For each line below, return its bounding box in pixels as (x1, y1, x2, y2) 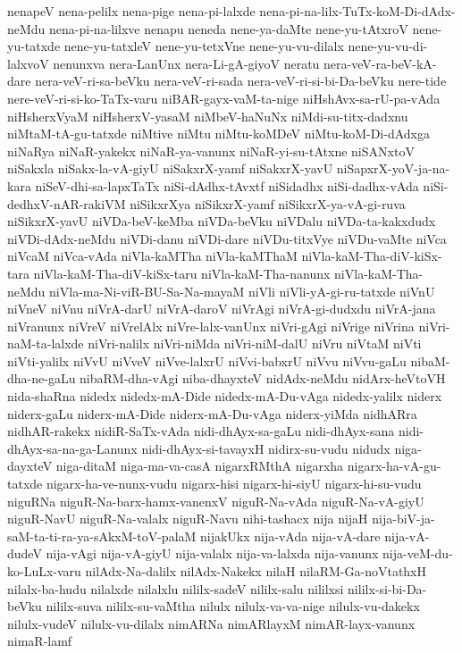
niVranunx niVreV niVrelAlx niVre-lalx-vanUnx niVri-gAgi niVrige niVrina (7, 316, 415, 335)
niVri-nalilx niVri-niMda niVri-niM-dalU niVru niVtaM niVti (88, 334, 422, 353)
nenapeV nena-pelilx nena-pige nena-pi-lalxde (7, 2, 256, 20)
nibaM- (410, 351, 450, 370)
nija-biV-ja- (372, 509, 435, 528)
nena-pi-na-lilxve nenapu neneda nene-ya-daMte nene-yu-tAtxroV (49, 19, 408, 38)
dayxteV (7, 456, 53, 475)
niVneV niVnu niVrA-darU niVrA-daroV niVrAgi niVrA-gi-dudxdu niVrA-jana (7, 299, 436, 318)
